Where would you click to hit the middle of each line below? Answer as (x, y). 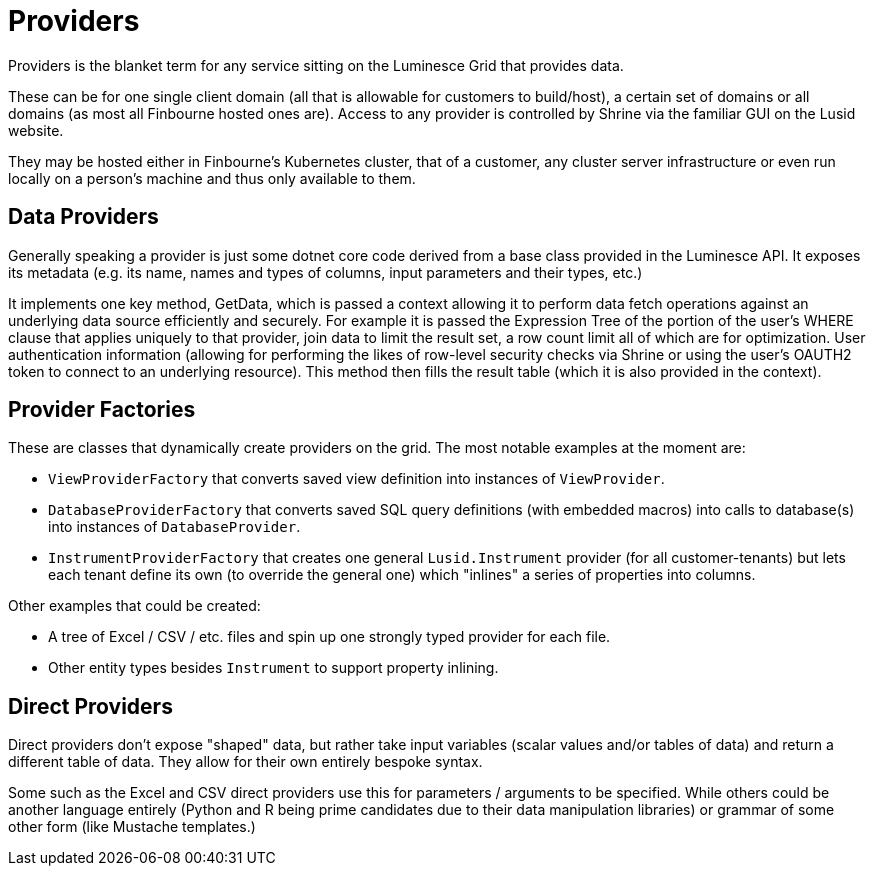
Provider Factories (102, 410)
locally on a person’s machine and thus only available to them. (212, 178)
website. (36, 130)
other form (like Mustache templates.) (132, 827)
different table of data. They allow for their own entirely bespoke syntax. (245, 762)
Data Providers (83, 217)
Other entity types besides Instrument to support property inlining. (273, 668)
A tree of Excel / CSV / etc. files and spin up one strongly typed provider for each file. (329, 637)
